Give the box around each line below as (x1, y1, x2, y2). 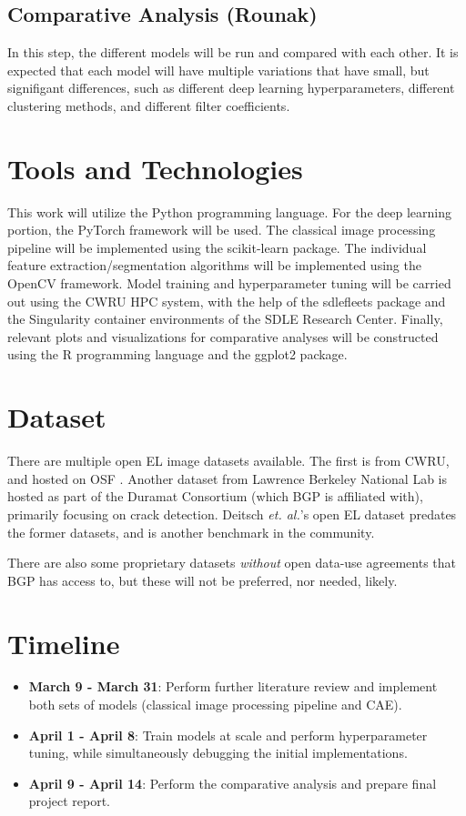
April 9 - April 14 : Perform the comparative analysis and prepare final (28, 773, 437, 792)
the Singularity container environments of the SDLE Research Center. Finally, (7, 309, 443, 328)
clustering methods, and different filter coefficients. (7, 96, 290, 115)
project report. (28, 791, 110, 811)
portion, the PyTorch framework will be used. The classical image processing (7, 220, 436, 239)
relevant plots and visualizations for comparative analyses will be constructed (7, 327, 439, 346)
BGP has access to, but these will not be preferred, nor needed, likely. (7, 570, 398, 589)
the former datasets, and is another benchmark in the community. (7, 522, 375, 541)
